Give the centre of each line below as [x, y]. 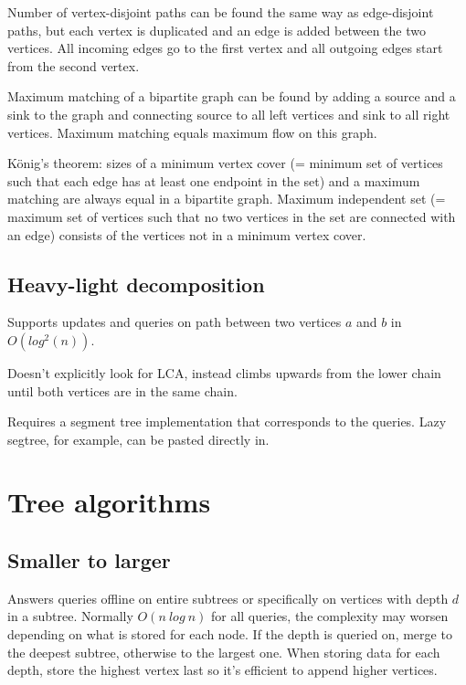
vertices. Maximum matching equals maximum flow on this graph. [192, 132]
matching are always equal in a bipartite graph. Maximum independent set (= [227, 199]
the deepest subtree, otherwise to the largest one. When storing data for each [224, 652]
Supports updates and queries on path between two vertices [175, 322]
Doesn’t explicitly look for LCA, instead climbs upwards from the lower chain [224, 372]
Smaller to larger [89, 560]
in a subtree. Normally [70, 616]
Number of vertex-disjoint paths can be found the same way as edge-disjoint [221, 12]
